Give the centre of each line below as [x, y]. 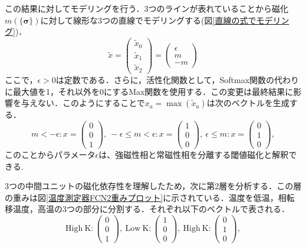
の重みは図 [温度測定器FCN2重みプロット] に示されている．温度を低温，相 [146, 197]
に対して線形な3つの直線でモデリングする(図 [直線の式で [148, 20]
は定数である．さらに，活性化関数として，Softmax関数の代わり [177, 79]
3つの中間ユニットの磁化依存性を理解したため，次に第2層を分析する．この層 [153, 186]
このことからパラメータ [50, 154]
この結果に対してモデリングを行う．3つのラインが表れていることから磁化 [147, 8]
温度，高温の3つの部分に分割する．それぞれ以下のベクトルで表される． [151, 209]
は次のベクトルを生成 [248, 103]
